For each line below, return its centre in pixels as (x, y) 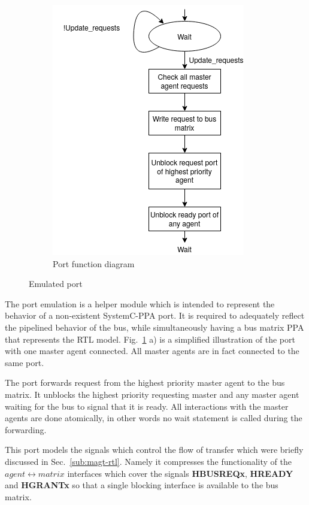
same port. (25, 362)
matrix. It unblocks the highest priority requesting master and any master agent (152, 394)
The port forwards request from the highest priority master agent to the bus (145, 382)
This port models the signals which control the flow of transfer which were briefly (154, 450)
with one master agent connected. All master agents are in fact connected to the (152, 351)
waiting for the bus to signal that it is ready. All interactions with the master (147, 406)
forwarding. (26, 429)
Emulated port (56, 284)
